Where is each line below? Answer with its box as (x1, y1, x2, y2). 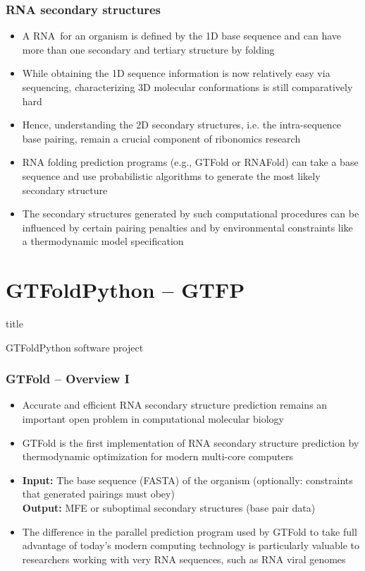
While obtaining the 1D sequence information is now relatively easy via (22, 66, 330, 80)
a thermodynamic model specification (22, 234, 184, 248)
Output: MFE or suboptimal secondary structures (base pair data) (22, 500, 316, 515)
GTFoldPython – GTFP (6, 275, 245, 304)
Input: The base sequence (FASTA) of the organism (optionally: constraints (22, 472, 353, 487)
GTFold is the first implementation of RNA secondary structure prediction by (22, 435, 359, 450)
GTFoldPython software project (6, 339, 144, 354)
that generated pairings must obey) (22, 486, 175, 501)
